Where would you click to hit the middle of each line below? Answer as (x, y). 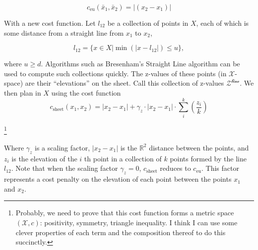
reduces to (175, 168)
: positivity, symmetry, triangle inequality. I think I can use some (139, 222)
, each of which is (223, 23)
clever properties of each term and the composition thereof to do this (121, 232)
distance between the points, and (199, 147)
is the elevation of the (44, 158)
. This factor (220, 168)
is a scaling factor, (63, 147)
